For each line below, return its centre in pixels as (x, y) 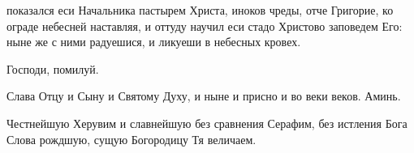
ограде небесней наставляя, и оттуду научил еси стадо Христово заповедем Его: (205, 25)
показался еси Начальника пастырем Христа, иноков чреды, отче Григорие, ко (200, 10)
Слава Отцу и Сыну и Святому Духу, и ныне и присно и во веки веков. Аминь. (204, 96)
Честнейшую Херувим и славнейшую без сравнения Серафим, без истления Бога (207, 123)
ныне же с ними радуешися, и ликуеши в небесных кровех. (154, 42)
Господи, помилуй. (53, 68)
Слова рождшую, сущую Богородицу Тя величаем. (132, 139)
